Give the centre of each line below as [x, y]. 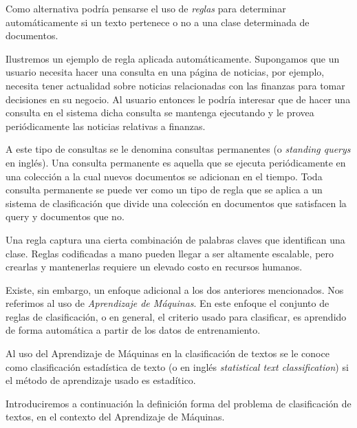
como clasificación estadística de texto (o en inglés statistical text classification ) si [177, 366]
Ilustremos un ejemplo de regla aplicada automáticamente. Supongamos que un [173, 58]
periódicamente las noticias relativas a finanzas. [106, 126]
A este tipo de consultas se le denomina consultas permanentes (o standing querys [178, 149]
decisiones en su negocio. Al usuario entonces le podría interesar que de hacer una [178, 99]
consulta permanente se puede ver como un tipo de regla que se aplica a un [164, 190]
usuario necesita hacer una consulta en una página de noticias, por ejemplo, [165, 72]
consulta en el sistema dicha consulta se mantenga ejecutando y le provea [160, 113]
